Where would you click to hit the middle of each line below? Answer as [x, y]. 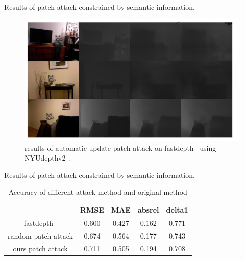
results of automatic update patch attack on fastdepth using [120, 148]
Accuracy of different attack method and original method [98, 192]
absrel [148, 210]
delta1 [177, 210]
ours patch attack [40, 248]
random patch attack [40, 235]
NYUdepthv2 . [48, 158]
